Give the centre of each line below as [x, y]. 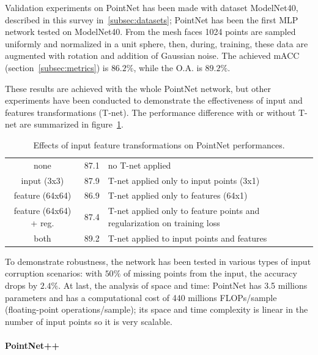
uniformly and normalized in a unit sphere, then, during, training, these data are [157, 43]
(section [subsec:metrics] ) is [57, 67]
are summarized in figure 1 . [72, 124]
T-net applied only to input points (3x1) [184, 180]
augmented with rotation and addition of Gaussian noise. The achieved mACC [152, 55]
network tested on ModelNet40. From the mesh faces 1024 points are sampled [150, 32]
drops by [21, 285]
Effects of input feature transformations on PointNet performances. [159, 144]
